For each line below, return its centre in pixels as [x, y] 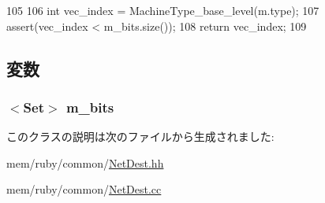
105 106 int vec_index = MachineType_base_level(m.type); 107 [163, 10]
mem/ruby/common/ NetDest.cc [84, 189]
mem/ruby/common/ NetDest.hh [85, 162]
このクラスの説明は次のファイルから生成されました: [140, 137]
